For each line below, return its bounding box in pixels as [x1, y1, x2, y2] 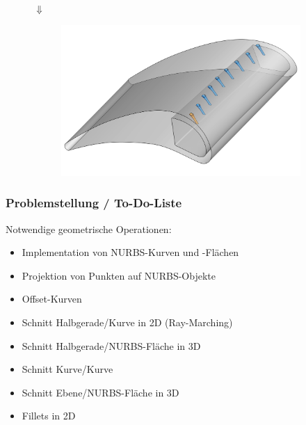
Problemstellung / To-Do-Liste [6, 194, 182, 211]
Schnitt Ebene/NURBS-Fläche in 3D [22, 385, 179, 399]
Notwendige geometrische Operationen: [6, 221, 172, 236]
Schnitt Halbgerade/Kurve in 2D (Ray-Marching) [22, 315, 233, 330]
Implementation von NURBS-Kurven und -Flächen [22, 245, 239, 259]
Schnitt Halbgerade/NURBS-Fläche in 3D [22, 338, 201, 353]
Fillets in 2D [22, 408, 76, 423]
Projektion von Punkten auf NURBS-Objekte [22, 268, 216, 282]
